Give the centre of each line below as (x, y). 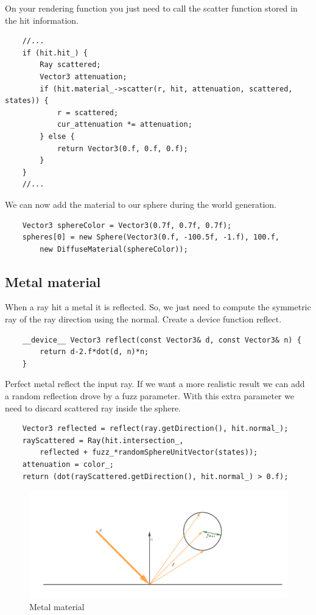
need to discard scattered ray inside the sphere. (93, 407)
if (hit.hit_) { (55, 53)
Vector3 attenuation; (83, 76)
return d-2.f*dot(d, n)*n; (94, 352)
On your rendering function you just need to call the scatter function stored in (151, 8)
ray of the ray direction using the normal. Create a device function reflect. (143, 319)
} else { (57, 136)
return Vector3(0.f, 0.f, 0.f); (122, 148)
